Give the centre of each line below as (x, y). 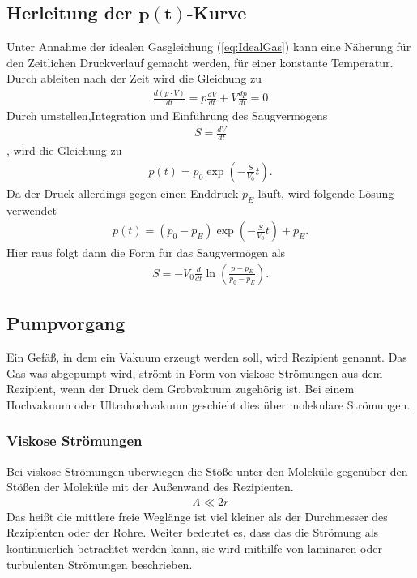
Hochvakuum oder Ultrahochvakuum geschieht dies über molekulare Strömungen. (208, 404)
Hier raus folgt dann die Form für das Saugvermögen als (146, 253)
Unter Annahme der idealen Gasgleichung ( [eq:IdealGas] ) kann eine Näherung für (209, 47)
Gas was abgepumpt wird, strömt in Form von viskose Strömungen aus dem (195, 372)
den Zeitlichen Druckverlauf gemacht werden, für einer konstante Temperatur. (200, 62)
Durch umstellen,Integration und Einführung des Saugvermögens (167, 116)
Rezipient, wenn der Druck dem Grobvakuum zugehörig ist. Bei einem (181, 389)
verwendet (32, 210)
